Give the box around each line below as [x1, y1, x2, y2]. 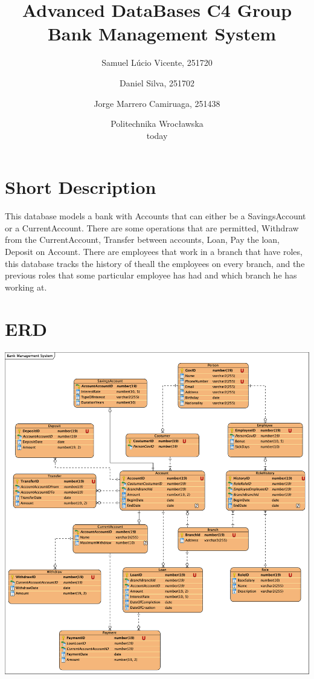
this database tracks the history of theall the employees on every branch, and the [5, 257, 305, 269]
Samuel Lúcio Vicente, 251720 [101, 56, 213, 69]
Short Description [5, 175, 156, 199]
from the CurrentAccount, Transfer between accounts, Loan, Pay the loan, [5, 233, 280, 246]
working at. [5, 280, 47, 293]
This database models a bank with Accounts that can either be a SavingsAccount [5, 210, 306, 222]
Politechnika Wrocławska [111, 117, 203, 130]
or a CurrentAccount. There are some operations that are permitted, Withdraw [5, 221, 299, 234]
